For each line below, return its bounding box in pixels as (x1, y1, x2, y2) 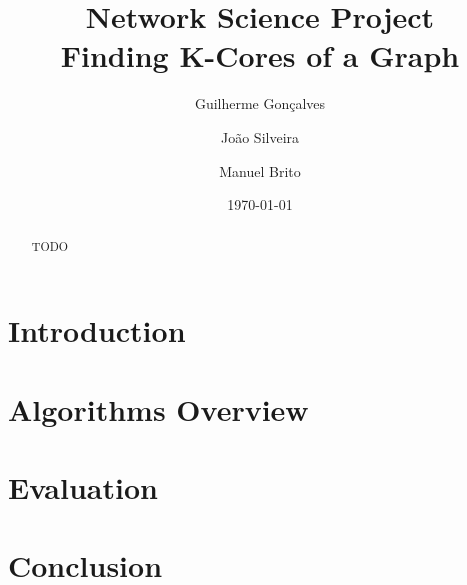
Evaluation (8, 466, 158, 507)
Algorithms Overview (8, 388, 309, 429)
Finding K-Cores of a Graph (60, 35, 460, 76)
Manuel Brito (219, 160, 301, 181)
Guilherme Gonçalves (194, 93, 326, 114)
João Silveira (220, 126, 300, 147)
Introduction (8, 310, 186, 351)
